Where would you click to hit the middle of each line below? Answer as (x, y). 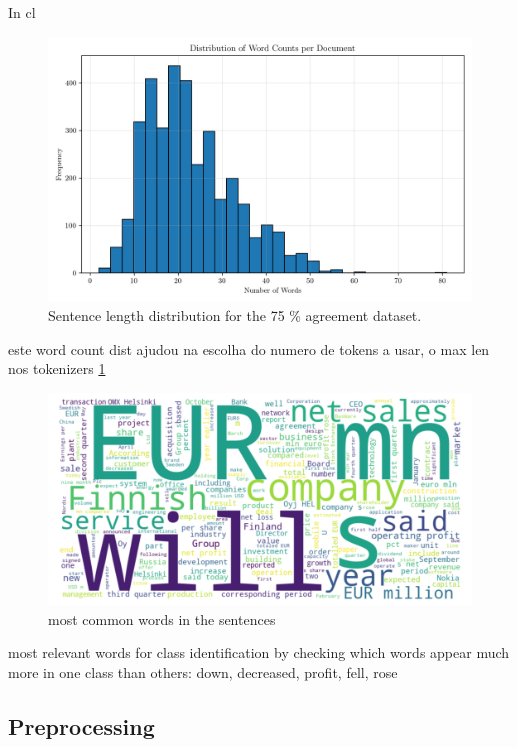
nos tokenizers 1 (57, 368)
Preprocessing (81, 725)
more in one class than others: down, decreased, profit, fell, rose (203, 671)
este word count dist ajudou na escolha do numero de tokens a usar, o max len (249, 348)
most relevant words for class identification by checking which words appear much (259, 652)
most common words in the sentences (162, 618)
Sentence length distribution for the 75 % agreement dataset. (235, 315)
